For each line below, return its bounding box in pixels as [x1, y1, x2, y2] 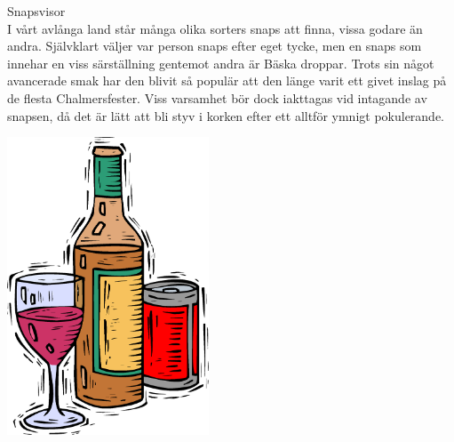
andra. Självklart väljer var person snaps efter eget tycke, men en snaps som [7, 36, 422, 55]
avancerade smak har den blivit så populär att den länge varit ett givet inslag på [7, 71, 447, 90]
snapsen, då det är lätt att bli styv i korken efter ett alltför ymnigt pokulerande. [7, 106, 445, 125]
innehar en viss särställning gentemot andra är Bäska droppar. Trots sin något [7, 53, 434, 72]
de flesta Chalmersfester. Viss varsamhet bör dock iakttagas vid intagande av [7, 88, 427, 107]
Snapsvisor [7, 2, 66, 20]
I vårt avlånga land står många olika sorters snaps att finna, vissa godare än [7, 19, 423, 37]
